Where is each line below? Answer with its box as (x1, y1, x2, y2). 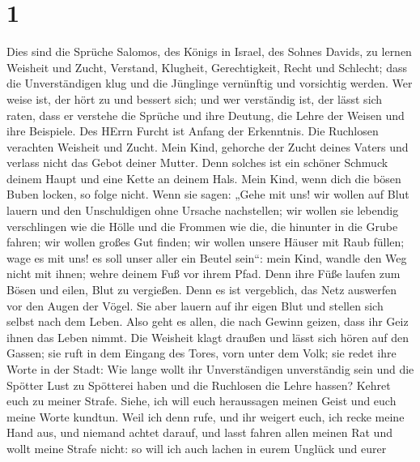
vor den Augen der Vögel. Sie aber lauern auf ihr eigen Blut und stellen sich (6, 297, 384, 314)
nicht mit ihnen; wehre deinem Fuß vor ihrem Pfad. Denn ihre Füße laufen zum (6, 265, 401, 282)
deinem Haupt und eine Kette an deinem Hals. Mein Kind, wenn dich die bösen (6, 169, 401, 186)
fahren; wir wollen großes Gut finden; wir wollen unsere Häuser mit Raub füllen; (6, 233, 405, 250)
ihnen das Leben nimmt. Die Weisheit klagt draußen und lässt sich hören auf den (6, 328, 409, 345)
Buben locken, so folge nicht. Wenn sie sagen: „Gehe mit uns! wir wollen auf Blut (6, 186, 409, 203)
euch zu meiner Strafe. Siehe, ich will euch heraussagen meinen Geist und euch (6, 392, 397, 409)
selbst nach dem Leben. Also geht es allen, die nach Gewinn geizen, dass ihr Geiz (6, 313, 409, 330)
